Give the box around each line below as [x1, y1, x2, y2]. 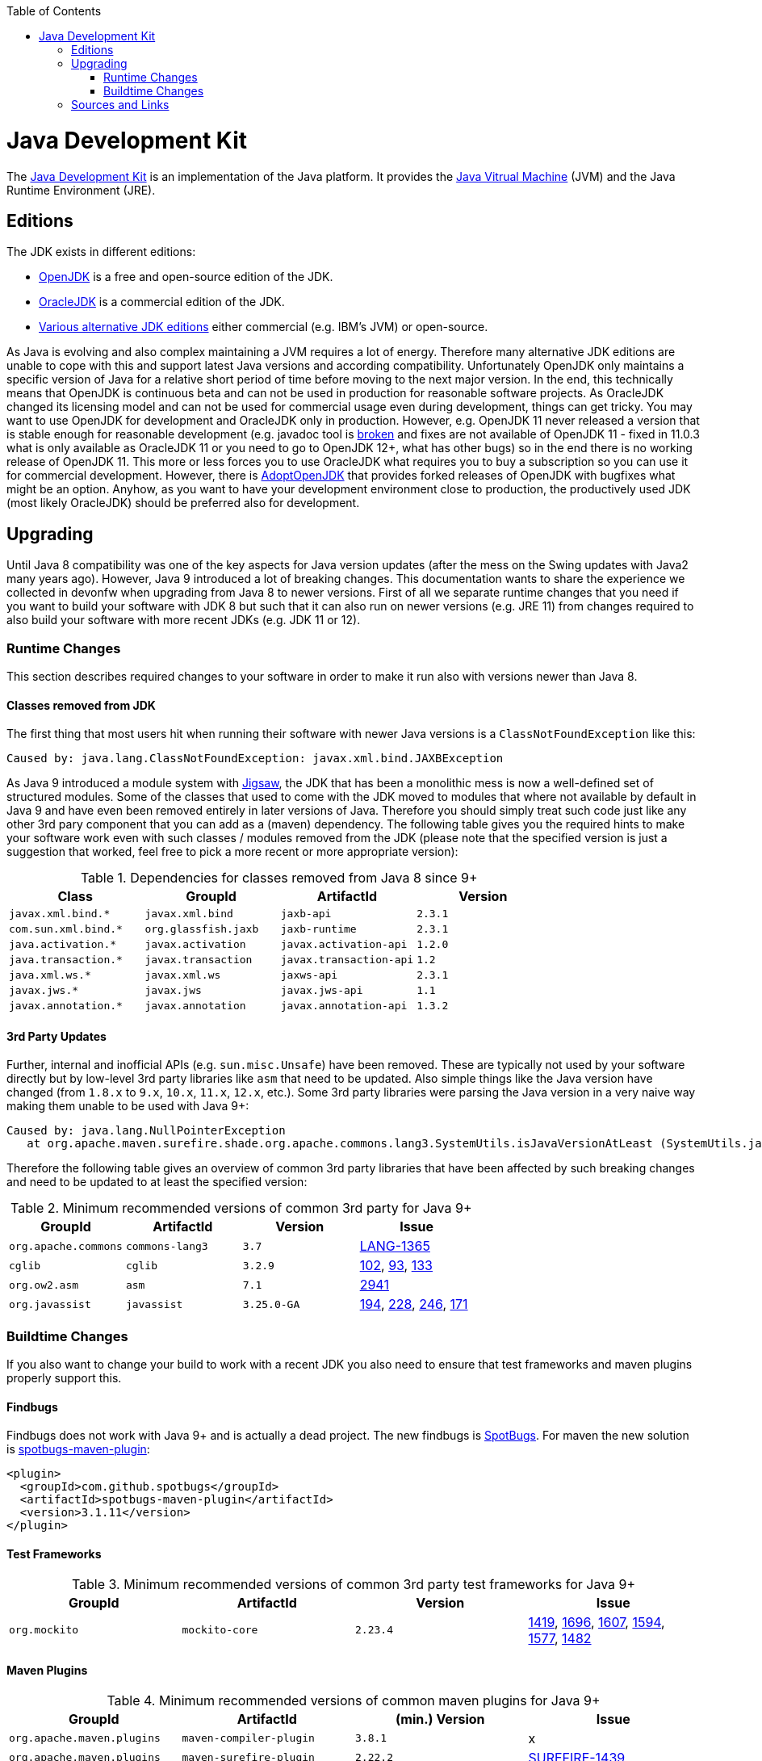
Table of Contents [6, 4, 102, 18]
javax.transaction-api [280, 954, 414, 966]
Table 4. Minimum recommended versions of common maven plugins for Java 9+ [107, 1692, 601, 1709]
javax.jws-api [280, 984, 363, 997]
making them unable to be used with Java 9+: [6, 1099, 249, 1113]
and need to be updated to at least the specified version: [6, 1175, 308, 1189]
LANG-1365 [359, 1238, 430, 1255]
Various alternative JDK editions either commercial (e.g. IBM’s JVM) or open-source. [39, 320, 488, 334]
